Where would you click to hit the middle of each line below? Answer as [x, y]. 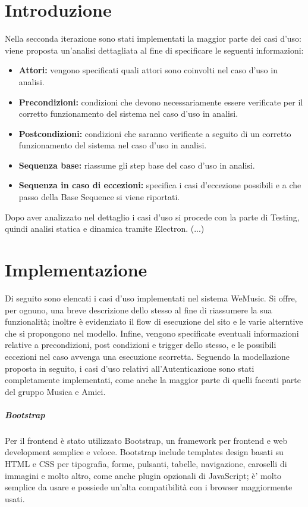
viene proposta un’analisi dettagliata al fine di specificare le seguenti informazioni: [154, 50]
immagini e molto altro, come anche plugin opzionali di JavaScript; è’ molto [143, 475]
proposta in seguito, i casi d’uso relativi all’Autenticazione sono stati [130, 368]
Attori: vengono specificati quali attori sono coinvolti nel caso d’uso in [148, 70]
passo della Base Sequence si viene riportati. [99, 197]
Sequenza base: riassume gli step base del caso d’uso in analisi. [137, 165]
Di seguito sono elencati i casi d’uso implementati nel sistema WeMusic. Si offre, [151, 298]
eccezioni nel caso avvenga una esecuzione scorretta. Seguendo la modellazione [147, 356]
